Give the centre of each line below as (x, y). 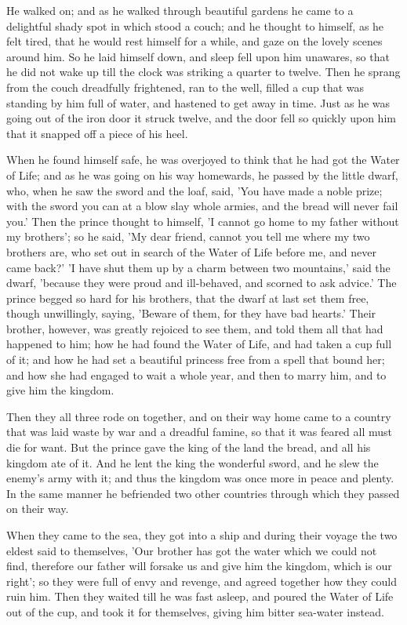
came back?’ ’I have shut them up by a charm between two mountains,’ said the (198, 267)
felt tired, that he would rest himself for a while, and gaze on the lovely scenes (194, 41)
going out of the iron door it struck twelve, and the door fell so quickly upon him (201, 118)
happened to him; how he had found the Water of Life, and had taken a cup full (199, 344)
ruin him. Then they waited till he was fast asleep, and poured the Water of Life (200, 596)
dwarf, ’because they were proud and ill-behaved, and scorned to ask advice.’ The (202, 283)
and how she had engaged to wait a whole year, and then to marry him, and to (196, 374)
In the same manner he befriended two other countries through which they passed (203, 493)
